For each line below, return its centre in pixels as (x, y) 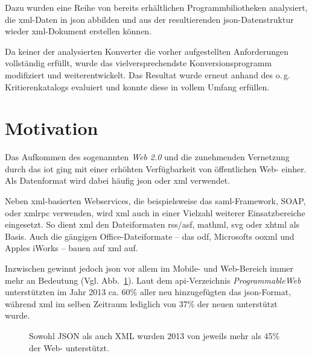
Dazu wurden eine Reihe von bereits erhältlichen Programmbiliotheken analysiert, (156, 7)
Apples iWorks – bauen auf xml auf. (72, 248)
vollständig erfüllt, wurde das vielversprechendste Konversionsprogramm (138, 63)
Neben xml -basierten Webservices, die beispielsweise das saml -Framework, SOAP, (155, 201)
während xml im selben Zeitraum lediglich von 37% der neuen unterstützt (141, 303)
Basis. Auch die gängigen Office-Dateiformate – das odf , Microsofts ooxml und (150, 236)
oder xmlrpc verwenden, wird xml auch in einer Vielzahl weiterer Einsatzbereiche (155, 212)
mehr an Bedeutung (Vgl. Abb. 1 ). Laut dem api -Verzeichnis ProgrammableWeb (153, 280)
